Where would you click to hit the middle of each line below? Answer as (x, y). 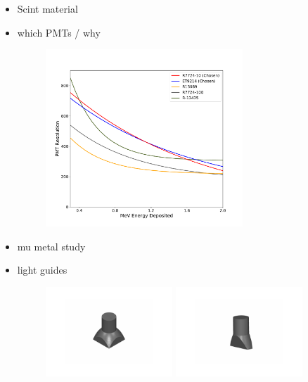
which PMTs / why (59, 32)
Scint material (47, 8)
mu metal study (51, 246)
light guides (42, 270)
